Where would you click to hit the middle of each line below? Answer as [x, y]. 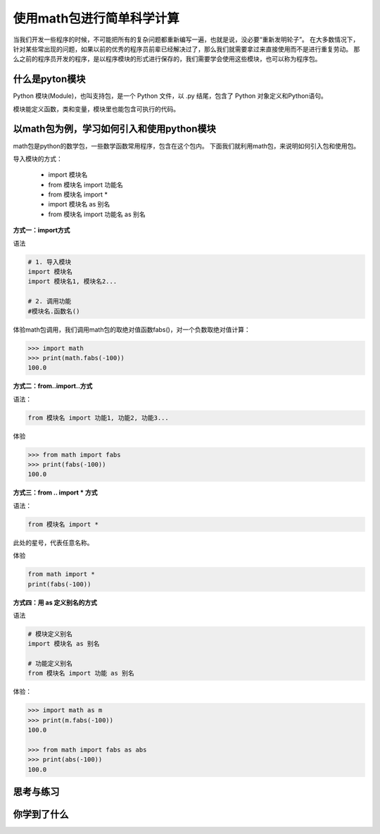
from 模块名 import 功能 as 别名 [81, 673]
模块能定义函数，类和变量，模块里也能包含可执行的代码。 [96, 108]
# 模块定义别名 [50, 634]
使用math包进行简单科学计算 [96, 18]
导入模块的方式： [38, 158]
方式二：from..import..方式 [53, 386]
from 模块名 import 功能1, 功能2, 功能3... [98, 418]
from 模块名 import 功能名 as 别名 [97, 214]
